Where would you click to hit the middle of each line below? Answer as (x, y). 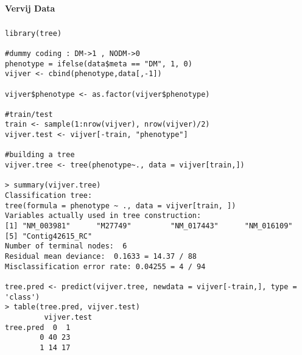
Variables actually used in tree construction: (103, 216)
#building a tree (40, 155)
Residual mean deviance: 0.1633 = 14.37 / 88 (101, 256)
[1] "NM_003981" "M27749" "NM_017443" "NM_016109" (149, 226)
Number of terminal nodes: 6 (66, 246)
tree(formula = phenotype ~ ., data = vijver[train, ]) (121, 206)
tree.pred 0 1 (38, 327)
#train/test (29, 114)
